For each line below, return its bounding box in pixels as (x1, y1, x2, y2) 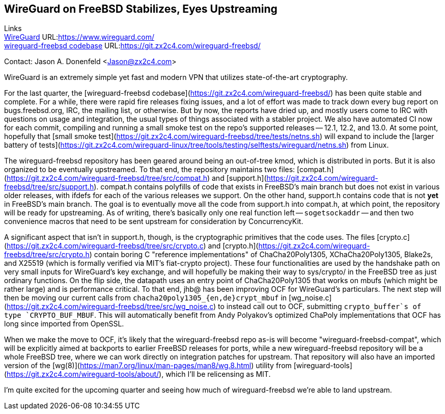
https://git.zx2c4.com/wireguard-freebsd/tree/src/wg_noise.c (7, 302, 213, 311)
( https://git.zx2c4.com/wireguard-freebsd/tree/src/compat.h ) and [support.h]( (4, 174, 267, 183)
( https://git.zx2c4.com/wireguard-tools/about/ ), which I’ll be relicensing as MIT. (4, 370, 271, 379)
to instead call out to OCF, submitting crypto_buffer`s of (218, 302, 422, 311)
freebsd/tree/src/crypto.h (4, 250, 90, 259)
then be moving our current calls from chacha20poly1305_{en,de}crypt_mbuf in (4, 293, 287, 302)
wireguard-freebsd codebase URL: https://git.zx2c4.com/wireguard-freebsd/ (4, 41, 261, 50)
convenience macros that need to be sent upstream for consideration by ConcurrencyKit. (4, 217, 303, 226)
